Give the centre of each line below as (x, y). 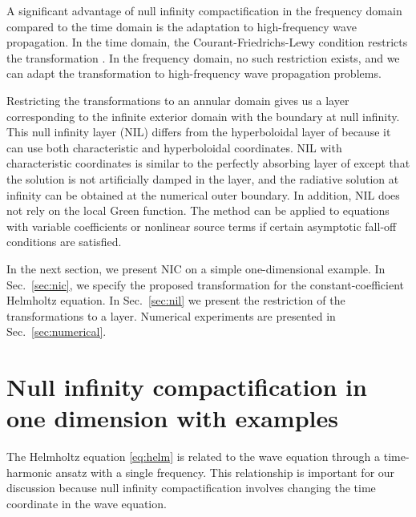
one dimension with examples (172, 418)
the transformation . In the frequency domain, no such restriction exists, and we (203, 57)
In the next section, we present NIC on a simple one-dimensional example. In (196, 268)
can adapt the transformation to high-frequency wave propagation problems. (194, 73)
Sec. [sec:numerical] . (57, 331)
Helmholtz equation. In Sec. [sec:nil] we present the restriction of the (176, 300)
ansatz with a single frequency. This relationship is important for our (225, 472)
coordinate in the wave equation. (87, 503)
